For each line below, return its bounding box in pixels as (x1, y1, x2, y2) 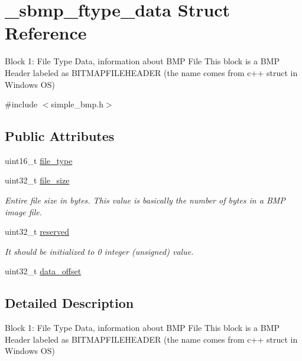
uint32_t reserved (5, 225, 70, 238)
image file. (5, 205, 42, 218)
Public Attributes (5, 127, 115, 145)
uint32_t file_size (5, 174, 70, 186)
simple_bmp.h (51, 98, 103, 110)
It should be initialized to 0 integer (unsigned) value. (5, 245, 194, 257)
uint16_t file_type (5, 154, 73, 166)
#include (5, 98, 38, 110)
